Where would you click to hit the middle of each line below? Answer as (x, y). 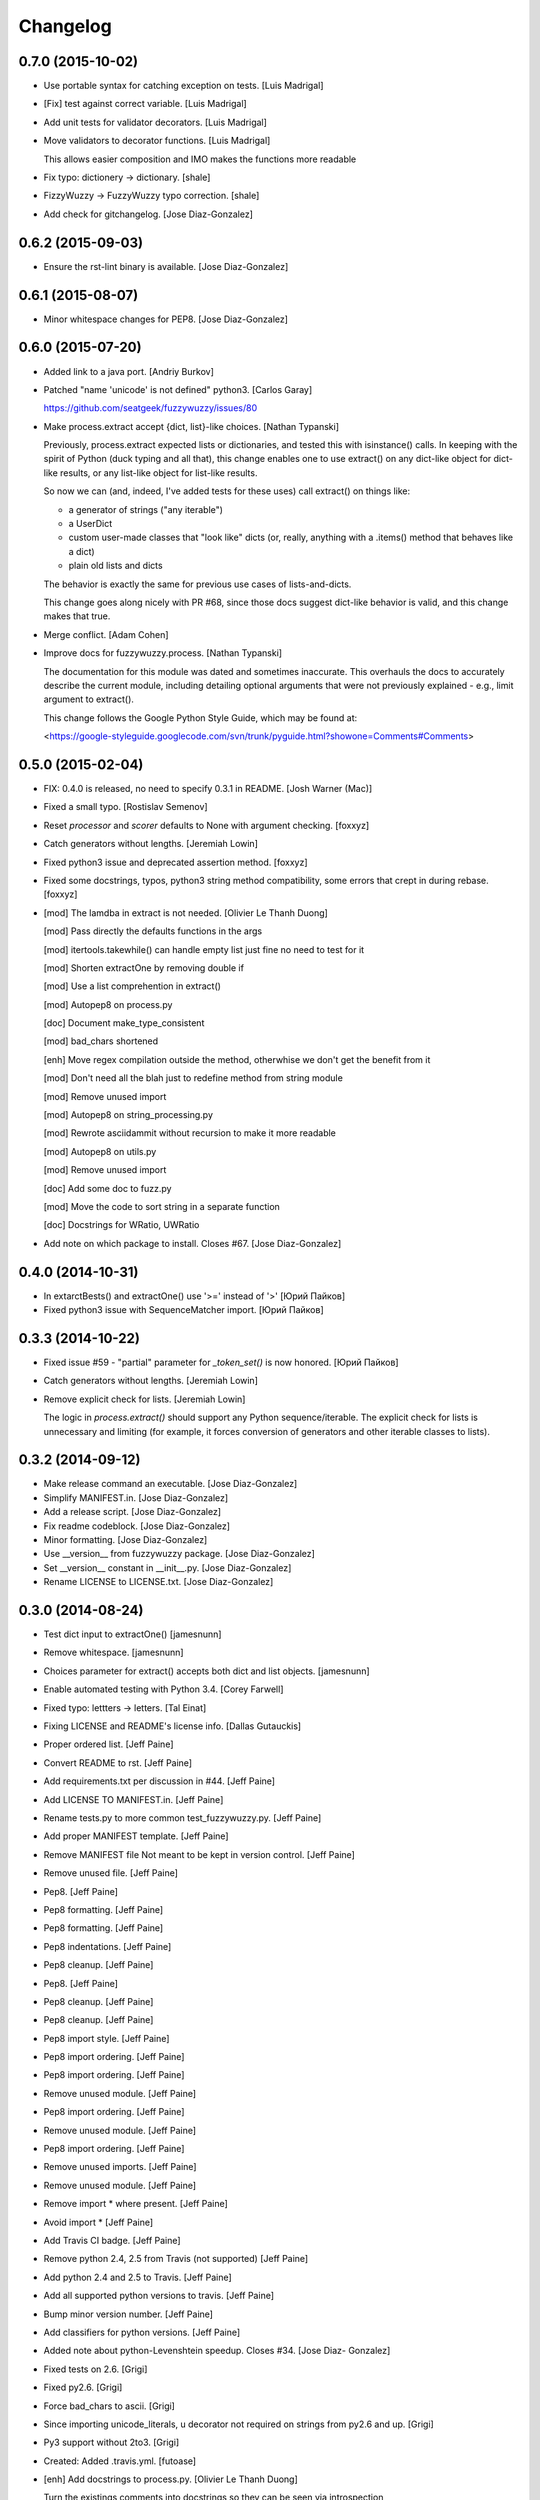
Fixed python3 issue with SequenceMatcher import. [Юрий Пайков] (183, 1310)
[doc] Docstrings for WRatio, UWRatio (121, 1225)
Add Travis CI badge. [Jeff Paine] (112, 2240)
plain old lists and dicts (116, 566)
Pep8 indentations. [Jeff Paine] (107, 1946)
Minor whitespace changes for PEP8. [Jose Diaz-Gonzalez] (166, 319)
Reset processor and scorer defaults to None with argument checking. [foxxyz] (206, 825)
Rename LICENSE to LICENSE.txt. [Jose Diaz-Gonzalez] (158, 1582)
